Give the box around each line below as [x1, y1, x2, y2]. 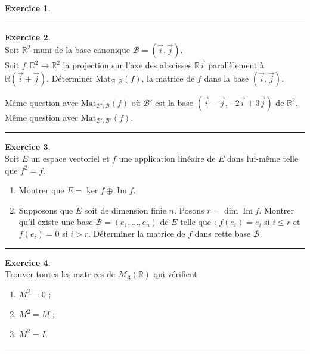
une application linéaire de [119, 152, 216, 165]
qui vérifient [153, 268, 197, 280]
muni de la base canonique [33, 43, 130, 56]
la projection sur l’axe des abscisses [63, 59, 192, 71]
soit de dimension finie [84, 203, 166, 216]
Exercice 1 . [5, 2, 51, 14]
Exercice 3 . [5, 140, 51, 153]
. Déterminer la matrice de [88, 227, 185, 240]
